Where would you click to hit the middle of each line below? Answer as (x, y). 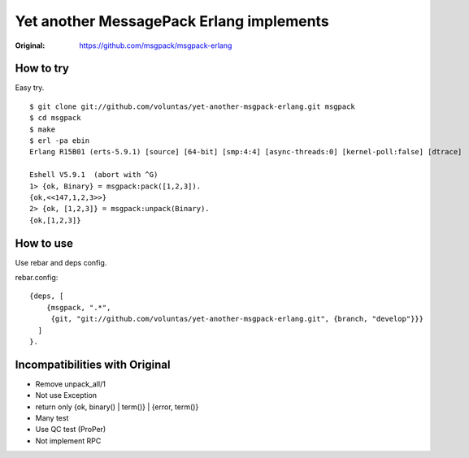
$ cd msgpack (55, 118)
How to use (44, 243)
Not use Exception (66, 395)
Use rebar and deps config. (61, 262)
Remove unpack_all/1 (70, 384)
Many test (52, 418)
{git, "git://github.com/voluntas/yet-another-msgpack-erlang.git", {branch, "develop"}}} (237, 319)
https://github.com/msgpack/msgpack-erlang (156, 45)
